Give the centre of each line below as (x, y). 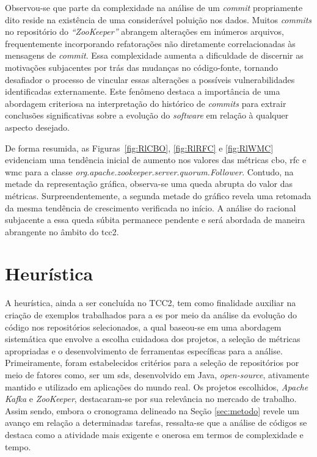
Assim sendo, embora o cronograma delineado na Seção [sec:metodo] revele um (152, 410)
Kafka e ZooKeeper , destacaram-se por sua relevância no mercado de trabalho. (151, 399)
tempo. (18, 446)
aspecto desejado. (37, 127)
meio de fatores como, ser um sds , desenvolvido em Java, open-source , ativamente (157, 374)
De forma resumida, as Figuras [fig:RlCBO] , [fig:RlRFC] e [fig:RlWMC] (139, 148)
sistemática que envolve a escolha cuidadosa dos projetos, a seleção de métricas (153, 339)
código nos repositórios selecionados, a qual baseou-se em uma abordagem (143, 327)
